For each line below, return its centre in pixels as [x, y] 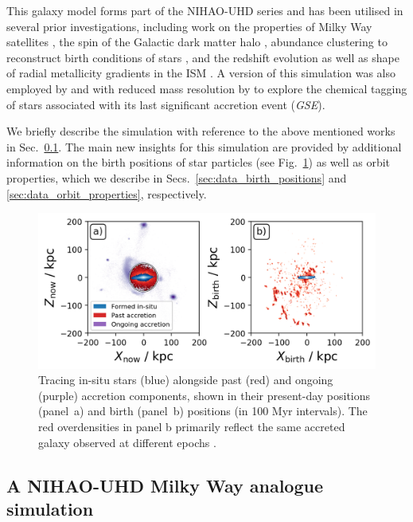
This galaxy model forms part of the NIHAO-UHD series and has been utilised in [205, 10]
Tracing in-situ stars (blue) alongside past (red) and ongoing [186, 380]
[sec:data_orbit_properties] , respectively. [107, 193]
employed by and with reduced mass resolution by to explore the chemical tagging [207, 88]
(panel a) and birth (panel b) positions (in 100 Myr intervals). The [203, 411]
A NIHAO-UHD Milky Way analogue [165, 485]
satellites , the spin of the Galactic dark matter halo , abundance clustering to [197, 42]
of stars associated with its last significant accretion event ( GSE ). [166, 104]
